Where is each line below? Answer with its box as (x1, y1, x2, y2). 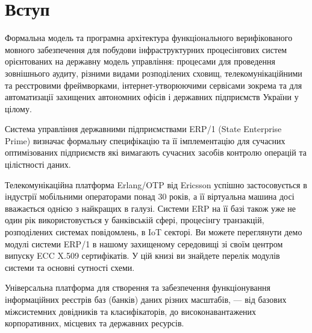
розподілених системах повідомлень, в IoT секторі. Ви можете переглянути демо (5, 226, 302, 238)
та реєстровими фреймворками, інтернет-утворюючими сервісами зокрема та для (5, 78, 302, 91)
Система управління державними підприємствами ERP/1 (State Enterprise (5, 122, 282, 135)
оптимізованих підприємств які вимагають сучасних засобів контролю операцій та (5, 146, 307, 159)
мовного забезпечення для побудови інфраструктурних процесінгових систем (5, 43, 287, 55)
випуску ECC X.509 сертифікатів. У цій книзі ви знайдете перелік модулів (5, 249, 280, 262)
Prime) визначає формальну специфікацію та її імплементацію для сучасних (5, 134, 285, 147)
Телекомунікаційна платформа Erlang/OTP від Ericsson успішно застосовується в (5, 178, 307, 191)
